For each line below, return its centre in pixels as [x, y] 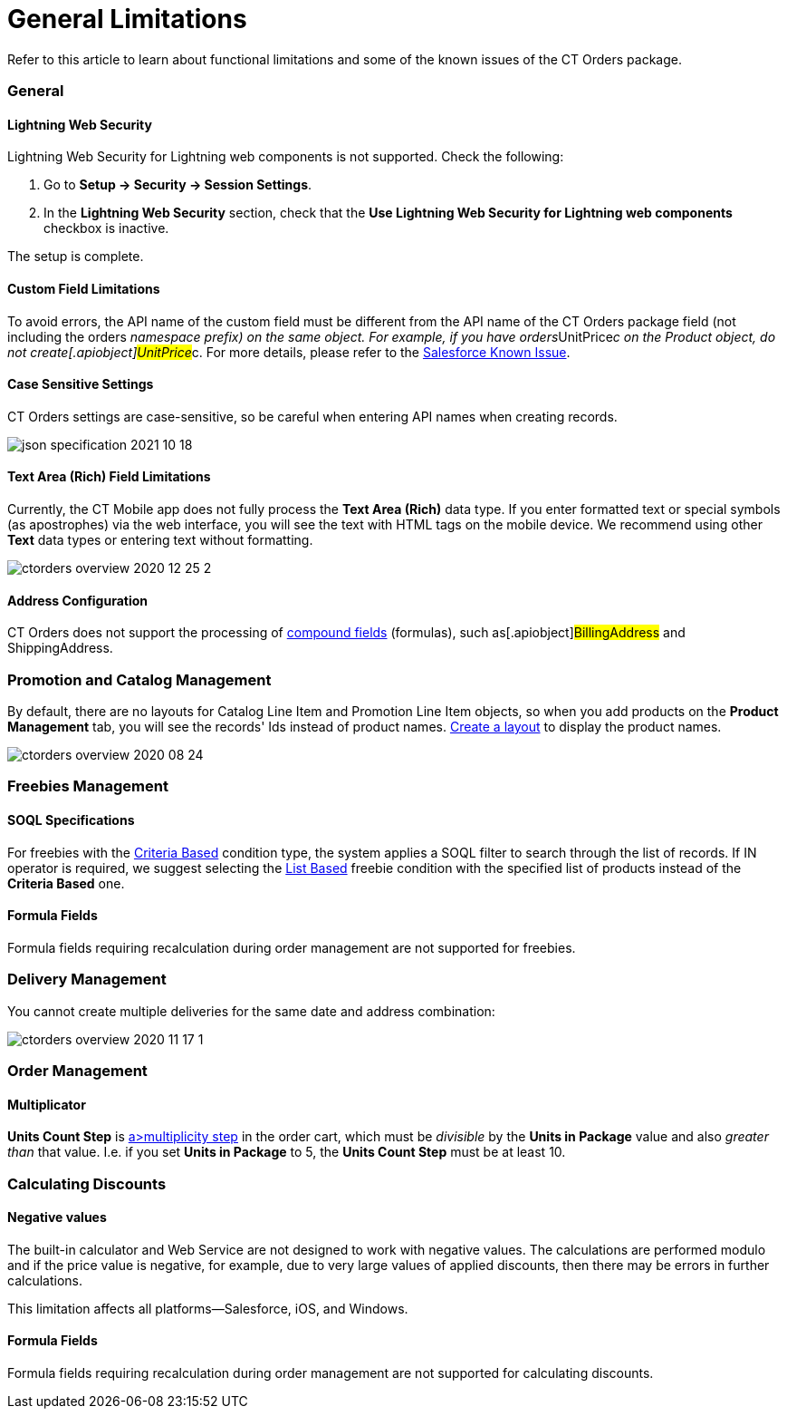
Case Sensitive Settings [81, 384]
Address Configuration [78, 600]
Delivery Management [87, 980]
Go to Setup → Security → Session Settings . [178, 185]
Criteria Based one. [66, 883]
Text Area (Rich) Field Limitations [109, 477]
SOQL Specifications [71, 820]
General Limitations [127, 19]
